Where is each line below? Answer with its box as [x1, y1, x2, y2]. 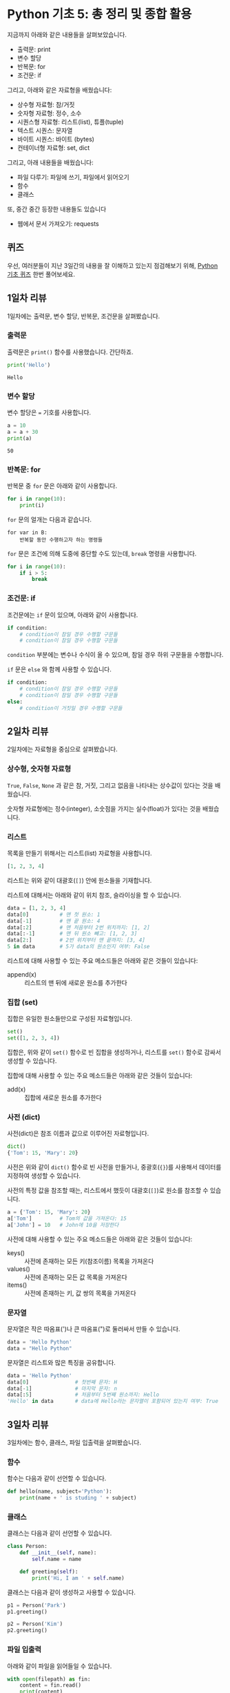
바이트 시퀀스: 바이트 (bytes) [17, 135, 95, 143]
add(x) [7, 1085, 26, 1093]
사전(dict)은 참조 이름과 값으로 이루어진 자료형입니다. [7, 1129, 149, 1138]
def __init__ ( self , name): [19, 1549, 97, 1556]
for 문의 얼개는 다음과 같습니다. [7, 515, 92, 524]
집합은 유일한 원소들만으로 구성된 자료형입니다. [7, 1015, 133, 1023]
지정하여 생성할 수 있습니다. [7, 1171, 81, 1180]
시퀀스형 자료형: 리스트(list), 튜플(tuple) [17, 117, 124, 126]
